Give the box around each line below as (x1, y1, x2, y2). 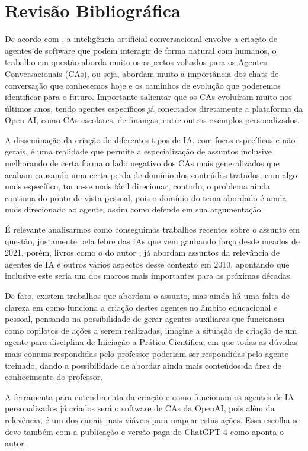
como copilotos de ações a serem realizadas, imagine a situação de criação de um (5, 324, 297, 336)
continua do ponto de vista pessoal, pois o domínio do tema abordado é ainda (5, 191, 287, 204)
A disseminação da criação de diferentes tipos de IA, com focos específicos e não (5, 133, 296, 146)
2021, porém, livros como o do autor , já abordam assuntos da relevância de (5, 246, 280, 259)
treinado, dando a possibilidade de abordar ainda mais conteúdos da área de (5, 359, 281, 371)
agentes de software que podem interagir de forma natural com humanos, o (5, 44, 277, 56)
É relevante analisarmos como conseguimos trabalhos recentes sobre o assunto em (5, 223, 300, 236)
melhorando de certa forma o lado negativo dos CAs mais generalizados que (5, 157, 280, 169)
